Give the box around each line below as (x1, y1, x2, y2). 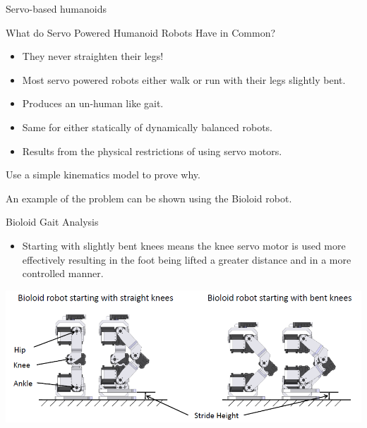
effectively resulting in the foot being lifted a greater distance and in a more (22, 252, 351, 267)
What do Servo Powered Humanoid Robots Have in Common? (6, 25, 276, 39)
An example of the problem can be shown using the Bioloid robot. (6, 190, 292, 205)
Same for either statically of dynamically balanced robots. (22, 119, 272, 134)
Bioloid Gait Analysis (6, 214, 99, 229)
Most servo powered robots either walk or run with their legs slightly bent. (22, 72, 346, 87)
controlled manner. (22, 266, 104, 281)
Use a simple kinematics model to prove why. (6, 167, 200, 182)
